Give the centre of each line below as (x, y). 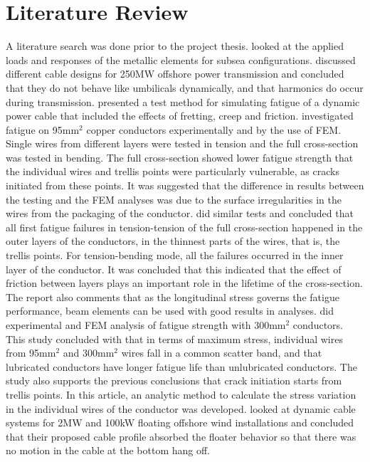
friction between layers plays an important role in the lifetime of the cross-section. (184, 283)
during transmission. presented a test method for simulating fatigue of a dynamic (183, 101)
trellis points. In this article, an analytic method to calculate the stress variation (181, 394)
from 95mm (31, 353)
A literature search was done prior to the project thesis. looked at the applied (175, 46)
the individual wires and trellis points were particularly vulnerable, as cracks (173, 171)
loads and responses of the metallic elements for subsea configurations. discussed (181, 59)
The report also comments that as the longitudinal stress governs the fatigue (173, 296)
